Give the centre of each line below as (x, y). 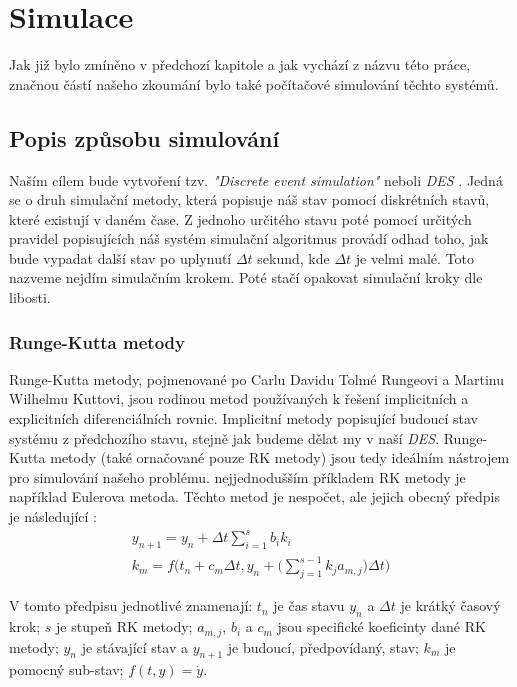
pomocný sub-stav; (66, 669)
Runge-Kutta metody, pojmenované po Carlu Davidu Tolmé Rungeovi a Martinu (256, 378)
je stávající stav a (134, 646)
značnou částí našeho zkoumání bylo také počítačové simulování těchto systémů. (254, 83)
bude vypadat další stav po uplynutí (120, 257)
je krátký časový (450, 605)
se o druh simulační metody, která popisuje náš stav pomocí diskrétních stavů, (249, 199)
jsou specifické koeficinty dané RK (381, 626)
